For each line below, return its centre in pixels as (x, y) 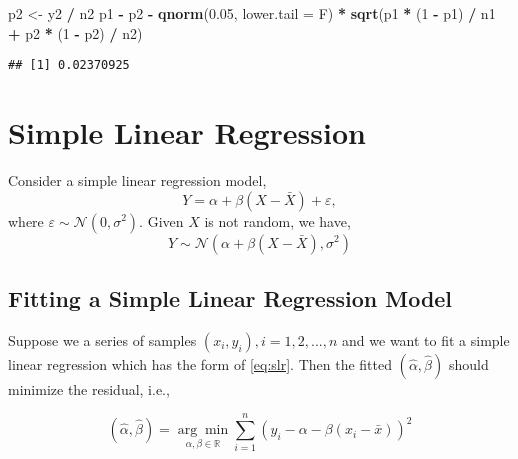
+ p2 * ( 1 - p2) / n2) (75, 32)
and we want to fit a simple (426, 339)
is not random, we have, (277, 220)
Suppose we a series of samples (102, 339)
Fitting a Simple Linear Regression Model (230, 297)
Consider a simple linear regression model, (137, 179)
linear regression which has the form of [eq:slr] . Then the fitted (200, 363)
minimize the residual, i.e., (89, 388)
